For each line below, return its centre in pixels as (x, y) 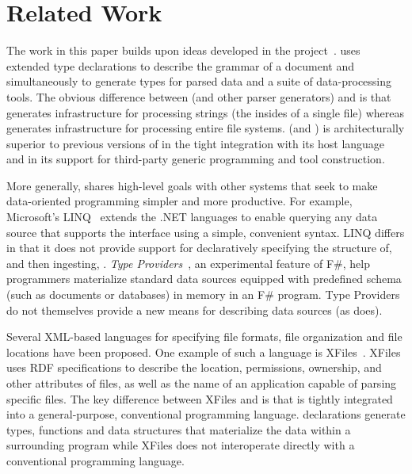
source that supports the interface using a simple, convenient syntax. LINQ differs (206, 232)
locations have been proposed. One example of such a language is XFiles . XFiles (204, 352)
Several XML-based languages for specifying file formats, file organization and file (204, 336)
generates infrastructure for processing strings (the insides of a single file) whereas (205, 112)
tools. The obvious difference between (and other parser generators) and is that (199, 96)
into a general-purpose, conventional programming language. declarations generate (206, 414)
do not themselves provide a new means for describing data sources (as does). (195, 310)
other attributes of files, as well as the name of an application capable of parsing (202, 383)
